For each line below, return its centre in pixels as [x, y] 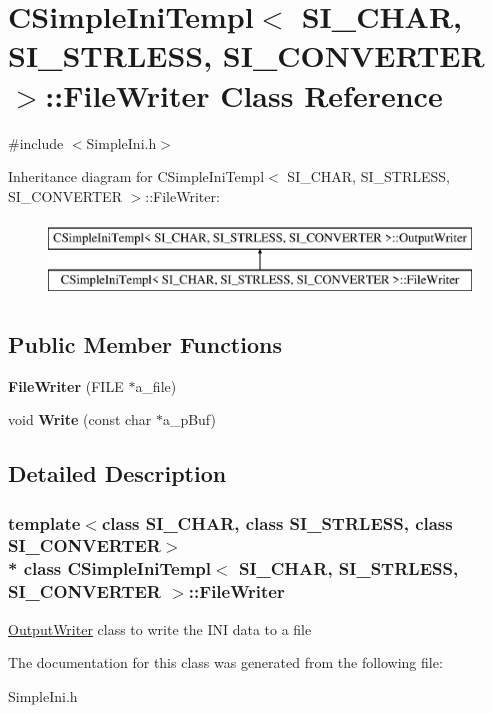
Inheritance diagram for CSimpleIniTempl [136, 176]
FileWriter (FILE [66, 385]
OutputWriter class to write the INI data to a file [160, 628]
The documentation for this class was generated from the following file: [225, 662]
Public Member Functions [145, 343]
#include [36, 142]
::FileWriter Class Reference [244, 94]
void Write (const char [80, 419]
